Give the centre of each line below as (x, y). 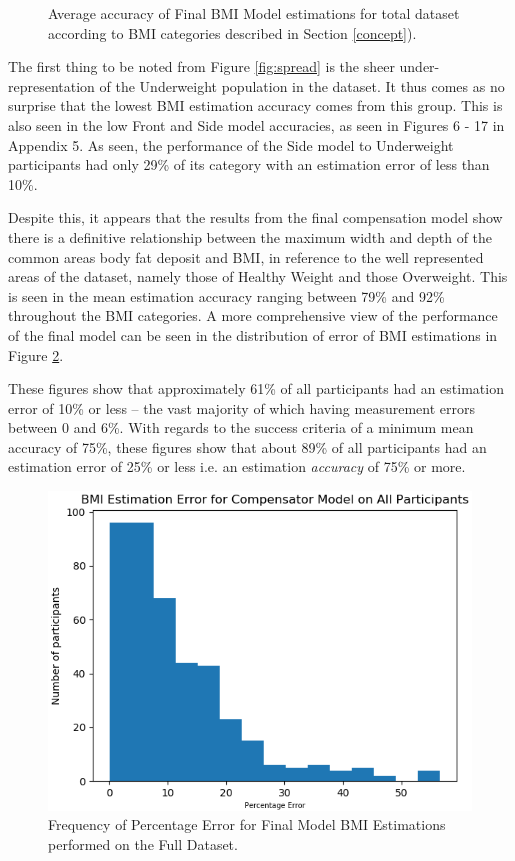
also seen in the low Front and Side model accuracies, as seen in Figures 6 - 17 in (256, 124)
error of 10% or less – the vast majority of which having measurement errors (241, 407)
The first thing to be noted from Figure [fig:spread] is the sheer (201, 66)
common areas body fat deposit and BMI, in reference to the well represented (246, 256)
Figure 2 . (36, 354)
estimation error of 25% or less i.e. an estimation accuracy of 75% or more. (237, 466)
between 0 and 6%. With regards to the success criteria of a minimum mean (241, 427)
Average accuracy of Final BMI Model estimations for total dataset (254, 13)
